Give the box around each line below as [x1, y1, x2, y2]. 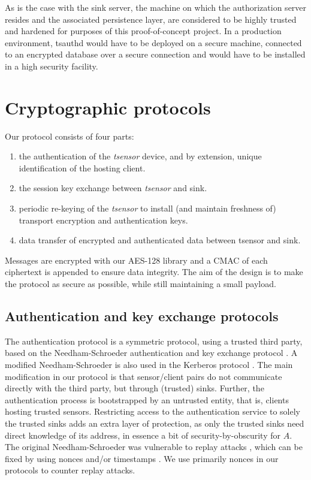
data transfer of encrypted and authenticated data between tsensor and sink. [19, 234, 301, 246]
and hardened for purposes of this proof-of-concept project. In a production [5, 25, 282, 37]
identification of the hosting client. [19, 161, 146, 174]
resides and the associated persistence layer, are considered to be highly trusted [5, 13, 297, 25]
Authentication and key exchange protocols [5, 307, 279, 325]
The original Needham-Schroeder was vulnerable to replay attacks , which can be [5, 440, 303, 453]
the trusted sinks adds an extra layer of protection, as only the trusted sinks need [5, 416, 304, 429]
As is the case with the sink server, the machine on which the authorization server [5, 1, 307, 13]
